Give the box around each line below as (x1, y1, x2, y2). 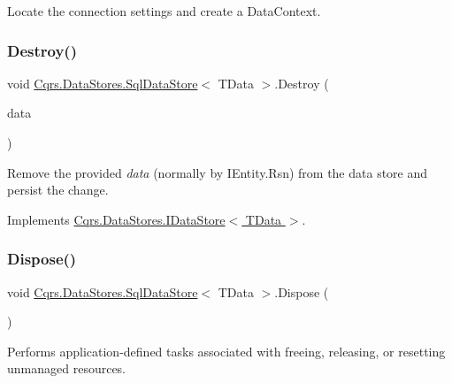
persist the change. (7, 180, 109, 199)
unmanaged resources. (7, 359, 126, 378)
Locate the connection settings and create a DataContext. (7, 2, 321, 19)
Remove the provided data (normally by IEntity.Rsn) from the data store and (7, 163, 428, 181)
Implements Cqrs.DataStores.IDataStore (7, 210, 226, 228)
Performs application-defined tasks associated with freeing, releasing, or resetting (7, 341, 446, 360)
